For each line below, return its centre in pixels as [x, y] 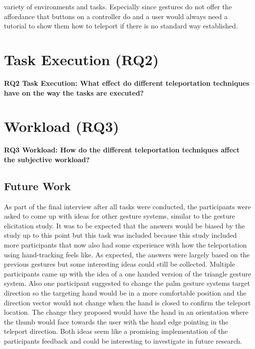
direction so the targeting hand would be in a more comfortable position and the [125, 292]
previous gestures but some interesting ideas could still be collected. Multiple [120, 264]
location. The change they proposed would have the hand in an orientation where [126, 312]
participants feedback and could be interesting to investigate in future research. [123, 340]
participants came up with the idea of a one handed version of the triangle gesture [127, 273]
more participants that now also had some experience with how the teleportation [126, 244]
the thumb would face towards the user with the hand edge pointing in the [116, 321]
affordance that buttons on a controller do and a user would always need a [116, 16]
